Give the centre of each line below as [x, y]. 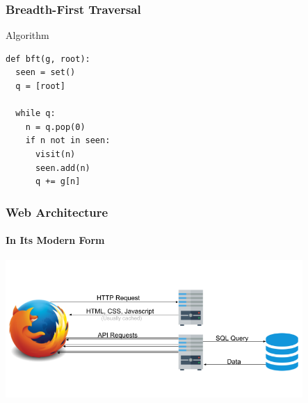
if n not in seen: [68, 141]
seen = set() [46, 73]
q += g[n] [58, 182]
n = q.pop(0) [55, 127]
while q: [35, 114]
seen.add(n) [63, 168]
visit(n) [55, 154]
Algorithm [27, 35]
